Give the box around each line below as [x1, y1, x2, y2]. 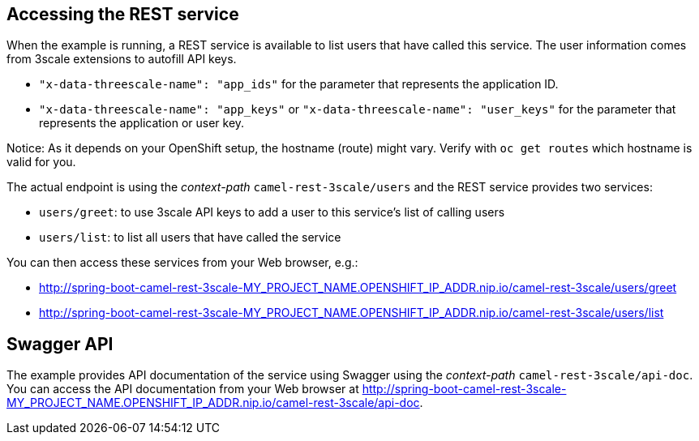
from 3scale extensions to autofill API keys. [6, 52, 237, 66]
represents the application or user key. [39, 116, 245, 131]
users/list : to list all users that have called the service [39, 230, 341, 245]
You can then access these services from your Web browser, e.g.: [6, 255, 358, 270]
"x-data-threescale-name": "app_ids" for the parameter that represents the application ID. [39, 77, 559, 92]
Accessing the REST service [6, 4, 239, 24]
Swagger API [6, 333, 114, 354]
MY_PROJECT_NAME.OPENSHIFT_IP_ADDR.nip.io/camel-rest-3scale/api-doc [6, 396, 420, 410]
